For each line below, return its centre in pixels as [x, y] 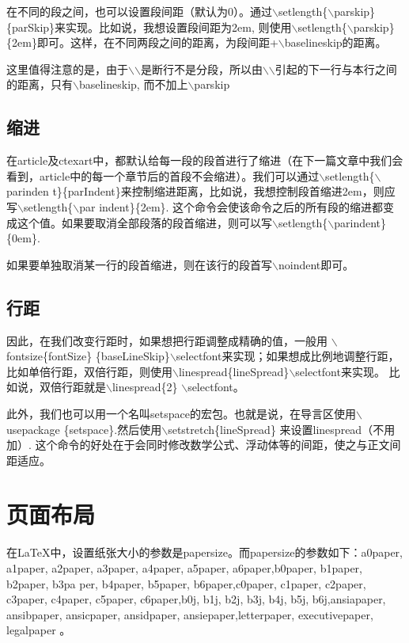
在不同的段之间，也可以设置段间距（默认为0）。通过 [139, 11]
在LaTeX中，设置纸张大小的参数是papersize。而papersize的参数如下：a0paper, [204, 552]
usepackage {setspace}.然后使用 [84, 429]
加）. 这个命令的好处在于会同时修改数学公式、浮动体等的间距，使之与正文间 [204, 445]
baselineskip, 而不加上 [133, 84]
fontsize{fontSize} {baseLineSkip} [88, 356]
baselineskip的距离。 [335, 42]
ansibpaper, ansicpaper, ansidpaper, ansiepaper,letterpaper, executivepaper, [190, 614]
